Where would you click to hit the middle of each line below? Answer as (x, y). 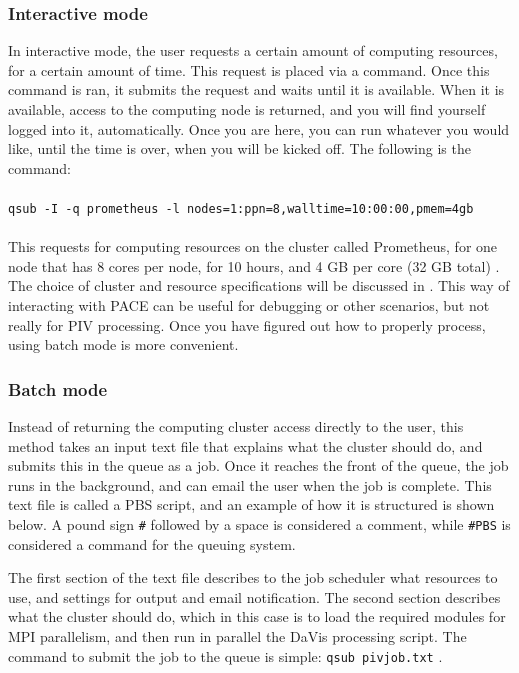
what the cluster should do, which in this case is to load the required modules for (257, 616)
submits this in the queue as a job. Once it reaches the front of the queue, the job (258, 465)
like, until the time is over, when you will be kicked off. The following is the (239, 148)
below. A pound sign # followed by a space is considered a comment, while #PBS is (259, 523)
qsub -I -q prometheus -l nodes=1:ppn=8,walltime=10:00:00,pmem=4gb (241, 208)
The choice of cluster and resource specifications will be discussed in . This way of (259, 285)
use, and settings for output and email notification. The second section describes (254, 596)
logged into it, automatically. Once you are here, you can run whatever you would (259, 128)
